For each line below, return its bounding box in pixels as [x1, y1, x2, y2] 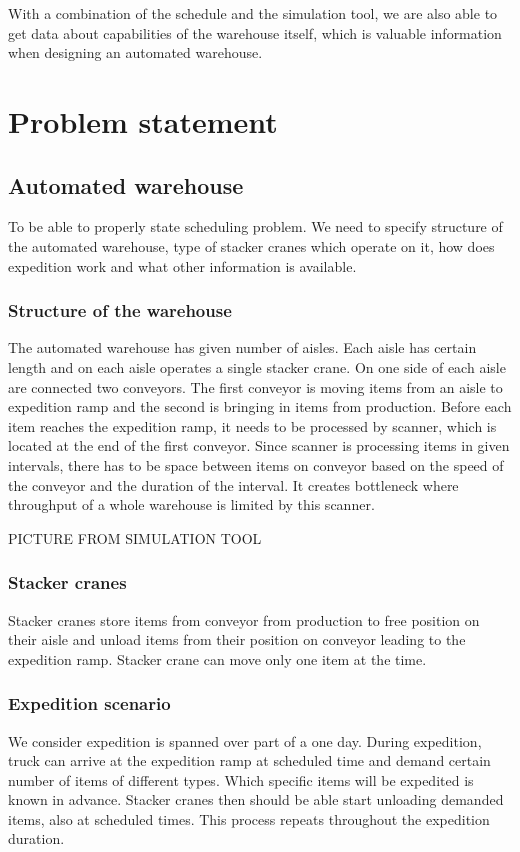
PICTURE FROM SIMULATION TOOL [8, 527, 262, 548]
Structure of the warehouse [8, 298, 232, 323]
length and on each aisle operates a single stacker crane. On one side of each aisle [8, 356, 506, 377]
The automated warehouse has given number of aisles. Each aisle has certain [8, 337, 477, 358]
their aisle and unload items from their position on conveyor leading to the [8, 629, 466, 650]
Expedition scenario [8, 691, 171, 716]
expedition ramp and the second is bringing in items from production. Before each [8, 396, 512, 417]
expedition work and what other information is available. [8, 255, 357, 276]
